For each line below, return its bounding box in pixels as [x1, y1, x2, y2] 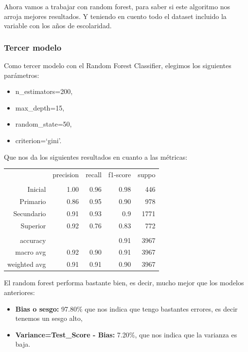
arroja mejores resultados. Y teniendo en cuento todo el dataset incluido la [4, 11, 227, 21]
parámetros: [4, 70, 39, 80]
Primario [19, 196, 46, 206]
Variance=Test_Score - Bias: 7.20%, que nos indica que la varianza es [15, 329, 237, 339]
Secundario [13, 208, 46, 218]
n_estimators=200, [15, 86, 73, 96]
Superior [20, 220, 46, 230]
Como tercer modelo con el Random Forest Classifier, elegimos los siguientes [4, 60, 231, 70]
